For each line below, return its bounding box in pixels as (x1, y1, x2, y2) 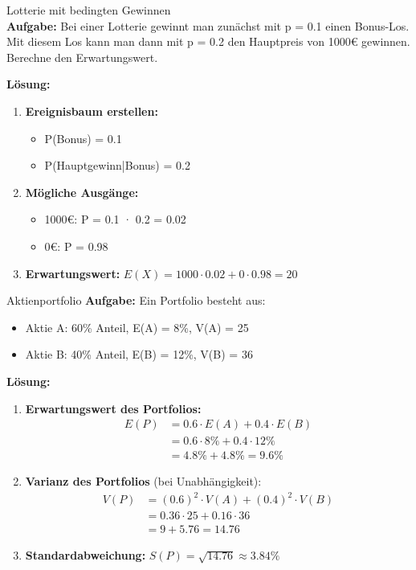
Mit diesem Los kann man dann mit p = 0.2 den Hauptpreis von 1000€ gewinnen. (6, 33, 410, 50)
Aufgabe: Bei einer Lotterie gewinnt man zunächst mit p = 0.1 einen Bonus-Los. (6, 17, 410, 34)
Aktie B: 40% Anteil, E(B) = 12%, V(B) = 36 (25, 346, 253, 363)
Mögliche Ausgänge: (25, 183, 139, 200)
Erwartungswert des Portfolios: (25, 400, 202, 416)
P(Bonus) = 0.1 (44, 129, 122, 146)
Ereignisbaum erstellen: (25, 102, 158, 119)
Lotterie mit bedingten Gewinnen (6, 2, 171, 18)
